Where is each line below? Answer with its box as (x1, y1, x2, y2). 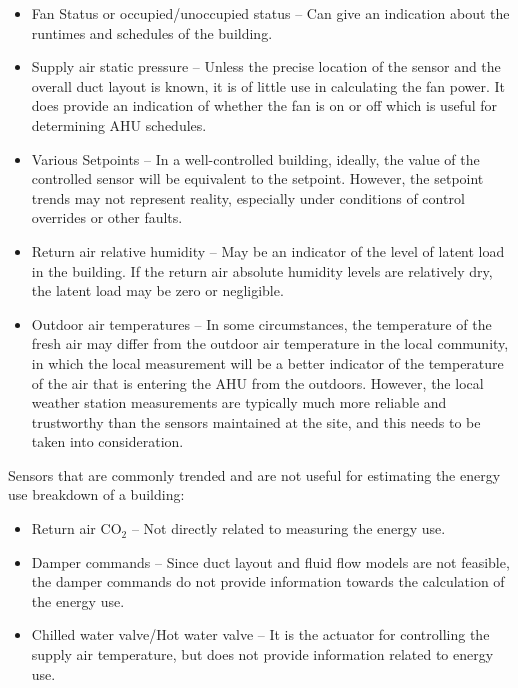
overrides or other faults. (31, 207, 183, 228)
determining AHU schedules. (31, 114, 207, 135)
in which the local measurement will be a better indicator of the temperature (31, 352, 504, 373)
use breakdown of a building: (8, 484, 185, 505)
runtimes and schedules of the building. (31, 22, 273, 43)
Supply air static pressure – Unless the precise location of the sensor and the (31, 56, 501, 77)
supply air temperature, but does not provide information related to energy (31, 644, 494, 665)
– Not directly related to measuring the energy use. (131, 518, 446, 539)
